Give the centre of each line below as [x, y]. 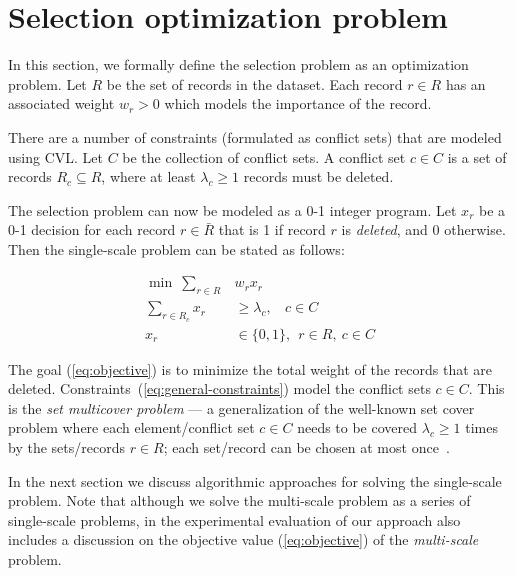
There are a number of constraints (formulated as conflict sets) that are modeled [255, 136]
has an [465, 83]
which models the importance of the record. [298, 103]
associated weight [61, 103]
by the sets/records [66, 446]
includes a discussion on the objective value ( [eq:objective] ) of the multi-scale [243, 539]
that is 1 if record [272, 229]
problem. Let [47, 83]
